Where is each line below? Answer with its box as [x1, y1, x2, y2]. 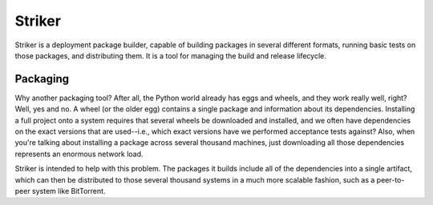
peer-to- [376, 175, 405, 184]
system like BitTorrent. [32, 186, 106, 195]
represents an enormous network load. [14, 149, 144, 159]
